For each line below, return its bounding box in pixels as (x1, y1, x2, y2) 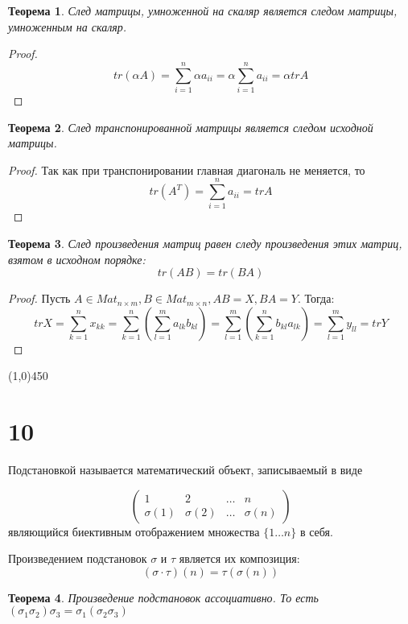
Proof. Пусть (8, 290, 71, 307)
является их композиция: (179, 550, 300, 567)
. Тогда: (297, 290, 335, 307)
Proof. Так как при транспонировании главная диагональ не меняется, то (8, 161, 365, 178)
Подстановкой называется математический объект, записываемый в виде (8, 461, 363, 478)
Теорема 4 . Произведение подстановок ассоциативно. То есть (8, 589, 319, 605)
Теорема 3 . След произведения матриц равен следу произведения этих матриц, (8, 235, 402, 251)
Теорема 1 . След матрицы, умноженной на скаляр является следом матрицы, (8, 2, 398, 19)
